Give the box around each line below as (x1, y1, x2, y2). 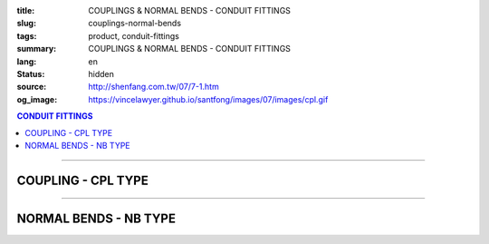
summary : (16, 44, 57, 54)
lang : (16, 55, 37, 67)
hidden (88, 68, 115, 79)
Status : (16, 68, 45, 79)
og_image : (16, 93, 58, 104)
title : (16, 5, 35, 15)
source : (16, 82, 47, 93)
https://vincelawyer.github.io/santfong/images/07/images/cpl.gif (88, 93, 329, 104)
